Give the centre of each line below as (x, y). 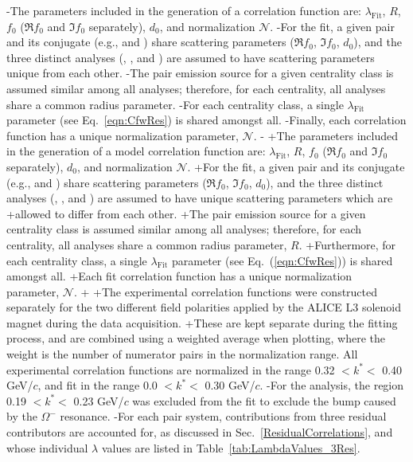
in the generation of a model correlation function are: (136, 151)
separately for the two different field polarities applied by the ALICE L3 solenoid (204, 307)
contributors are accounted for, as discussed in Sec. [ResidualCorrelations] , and (200, 432)
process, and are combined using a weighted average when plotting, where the (196, 338)
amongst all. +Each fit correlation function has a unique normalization (179, 276)
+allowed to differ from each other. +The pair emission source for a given (186, 213)
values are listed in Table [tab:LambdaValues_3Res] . (231, 447)
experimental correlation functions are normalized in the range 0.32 (171, 369)
